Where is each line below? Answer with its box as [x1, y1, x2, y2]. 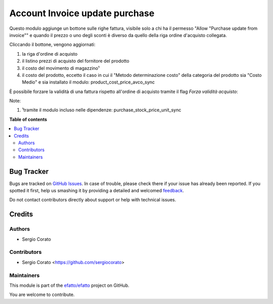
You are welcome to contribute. [9, 291, 75, 298]
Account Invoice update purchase [9, 8, 155, 19]
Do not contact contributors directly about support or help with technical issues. [9, 197, 176, 203]
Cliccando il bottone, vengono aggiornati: [9, 41, 96, 48]
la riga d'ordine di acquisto [22, 51, 78, 57]
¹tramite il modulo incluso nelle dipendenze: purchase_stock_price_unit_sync [22, 107, 181, 113]
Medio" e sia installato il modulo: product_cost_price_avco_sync [22, 79, 155, 85]
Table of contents [9, 116, 48, 122]
